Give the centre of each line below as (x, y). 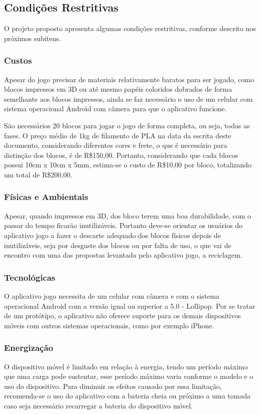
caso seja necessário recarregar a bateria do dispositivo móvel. (98, 405)
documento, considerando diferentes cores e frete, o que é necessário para (116, 145)
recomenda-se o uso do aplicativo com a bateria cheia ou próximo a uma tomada (127, 396)
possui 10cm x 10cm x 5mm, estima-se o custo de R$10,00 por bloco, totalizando (128, 165)
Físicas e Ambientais (46, 197)
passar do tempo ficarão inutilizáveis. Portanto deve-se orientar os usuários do (123, 225)
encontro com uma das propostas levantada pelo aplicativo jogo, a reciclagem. (123, 255)
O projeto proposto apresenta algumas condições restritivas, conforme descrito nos (130, 28)
